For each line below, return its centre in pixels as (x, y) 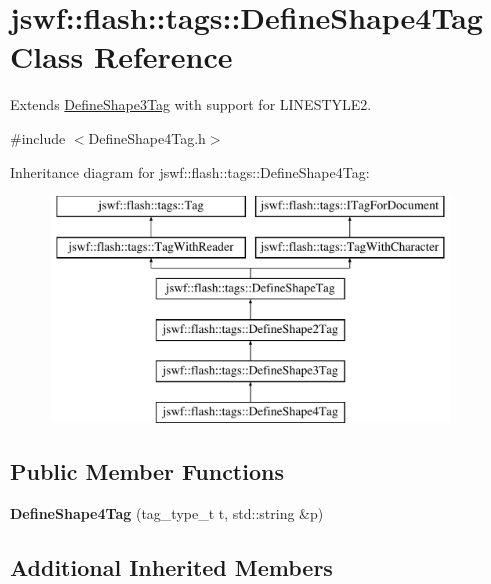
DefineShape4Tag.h (147, 137)
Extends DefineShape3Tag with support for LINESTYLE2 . (191, 104)
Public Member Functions (147, 470)
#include (38, 137)
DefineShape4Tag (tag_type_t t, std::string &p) (167, 512)
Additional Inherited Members (171, 566)
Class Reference (121, 56)
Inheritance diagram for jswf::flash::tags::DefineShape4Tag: (190, 171)
